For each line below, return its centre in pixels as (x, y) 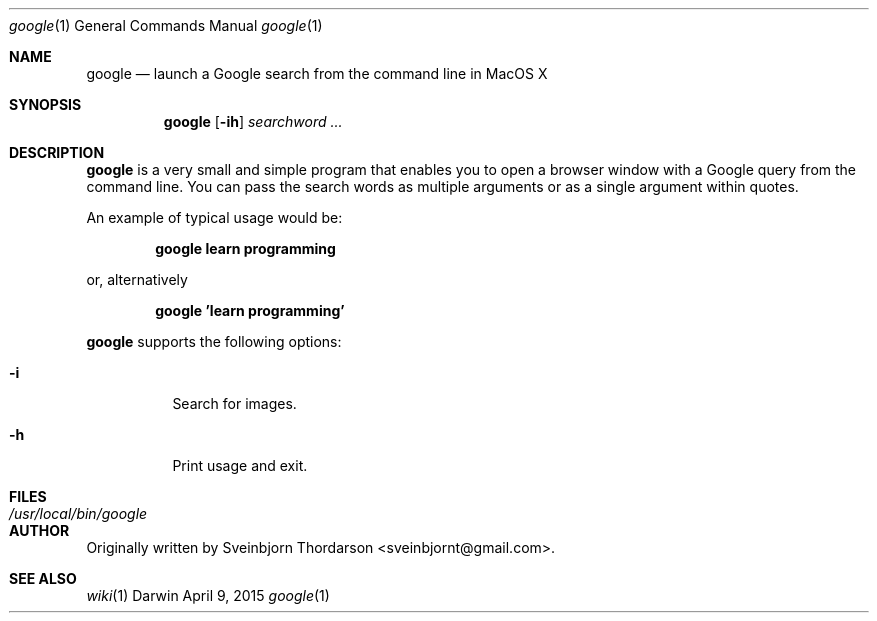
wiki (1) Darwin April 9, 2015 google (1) (208, 595)
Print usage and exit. (240, 465)
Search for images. (234, 403)
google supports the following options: (214, 341)
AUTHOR (39, 530)
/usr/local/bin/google (78, 513)
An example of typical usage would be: (214, 217)
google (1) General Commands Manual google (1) (166, 25)
